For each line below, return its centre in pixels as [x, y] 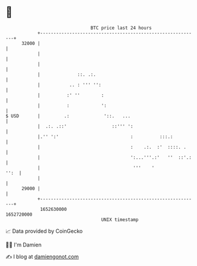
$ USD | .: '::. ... [68, 116]
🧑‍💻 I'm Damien [24, 245]
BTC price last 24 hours [121, 28]
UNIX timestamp [120, 219]
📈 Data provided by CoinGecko [44, 231]
